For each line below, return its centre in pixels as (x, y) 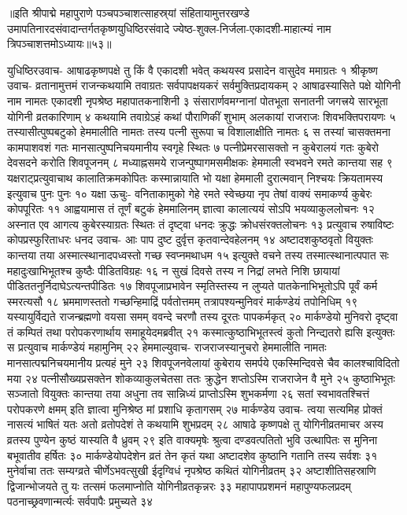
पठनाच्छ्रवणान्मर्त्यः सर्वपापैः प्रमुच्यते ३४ (80, 501)
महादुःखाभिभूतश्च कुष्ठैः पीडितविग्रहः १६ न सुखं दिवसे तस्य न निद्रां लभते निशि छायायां (174, 270)
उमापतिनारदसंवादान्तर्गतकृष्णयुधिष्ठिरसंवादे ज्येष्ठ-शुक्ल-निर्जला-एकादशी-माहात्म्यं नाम (169, 28)
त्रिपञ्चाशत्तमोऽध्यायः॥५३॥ (59, 44)
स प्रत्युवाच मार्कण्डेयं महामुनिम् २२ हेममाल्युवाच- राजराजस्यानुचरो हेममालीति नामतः (167, 347)
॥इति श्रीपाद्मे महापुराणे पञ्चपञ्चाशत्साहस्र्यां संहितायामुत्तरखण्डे (128, 13)
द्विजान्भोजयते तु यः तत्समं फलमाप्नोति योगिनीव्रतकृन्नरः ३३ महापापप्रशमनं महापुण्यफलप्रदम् (179, 486)
